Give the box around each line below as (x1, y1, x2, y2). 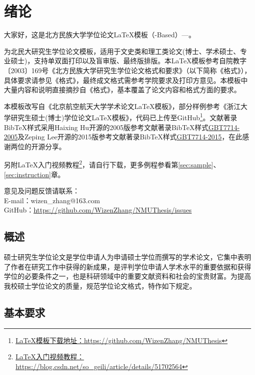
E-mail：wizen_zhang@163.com (4, 195, 100, 205)
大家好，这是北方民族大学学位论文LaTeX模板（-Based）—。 (4, 29, 196, 40)
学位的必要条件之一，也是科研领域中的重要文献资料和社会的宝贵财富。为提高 (4, 271, 251, 281)
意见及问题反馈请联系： (4, 186, 79, 196)
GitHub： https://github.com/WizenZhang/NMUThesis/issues (4, 205, 192, 215)
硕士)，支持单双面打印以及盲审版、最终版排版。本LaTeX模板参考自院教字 (10, 55, 247, 66)
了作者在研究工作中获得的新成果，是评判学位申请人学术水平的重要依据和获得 (4, 261, 251, 271)
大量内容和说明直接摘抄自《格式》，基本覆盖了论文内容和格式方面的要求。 (4, 84, 241, 95)
